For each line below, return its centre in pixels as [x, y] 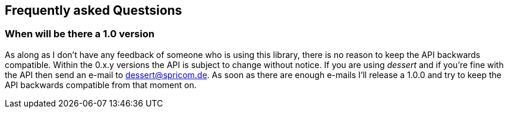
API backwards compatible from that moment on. [101, 85]
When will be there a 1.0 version [80, 34]
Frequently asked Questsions [94, 10]
